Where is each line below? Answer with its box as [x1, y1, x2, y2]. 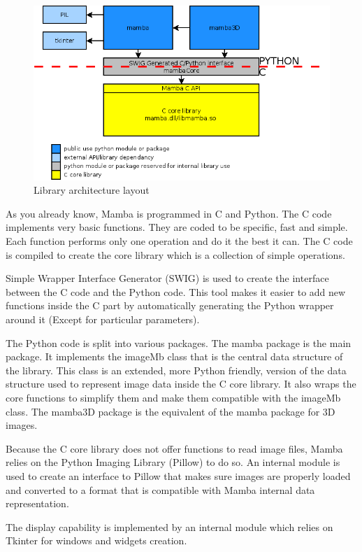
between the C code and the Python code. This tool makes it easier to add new [6, 284, 346, 299]
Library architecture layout [34, 183, 150, 197]
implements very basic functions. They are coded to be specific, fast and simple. [6, 220, 348, 234]
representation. [6, 496, 69, 511]
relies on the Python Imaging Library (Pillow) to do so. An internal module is [6, 455, 340, 469]
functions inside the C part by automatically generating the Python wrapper [6, 298, 334, 313]
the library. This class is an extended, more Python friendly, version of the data [6, 362, 347, 377]
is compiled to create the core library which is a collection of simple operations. [6, 247, 345, 262]
